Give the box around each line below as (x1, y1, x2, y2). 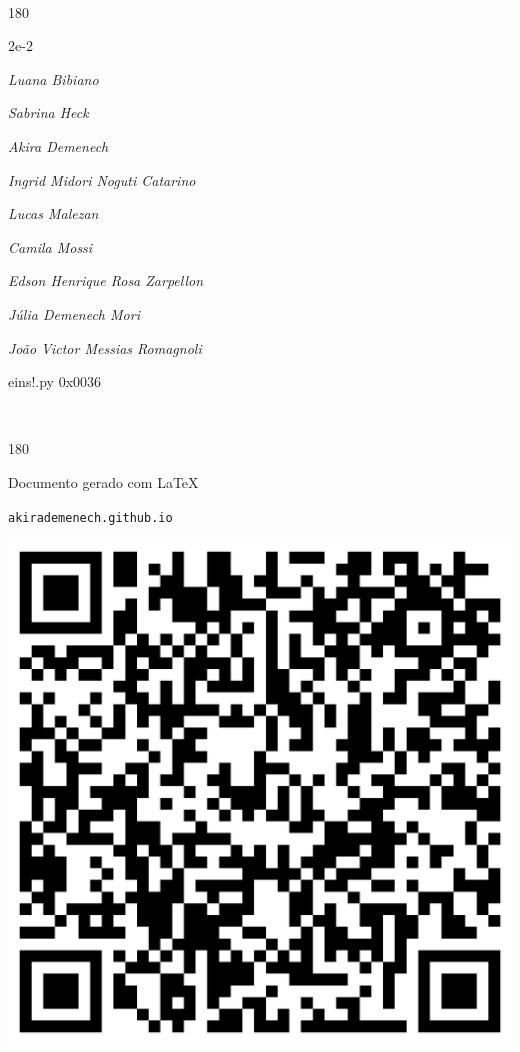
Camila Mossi (8, 236, 93, 257)
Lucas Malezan (8, 203, 99, 224)
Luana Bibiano (8, 68, 99, 89)
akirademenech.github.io (8, 510, 173, 525)
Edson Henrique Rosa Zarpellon (8, 270, 204, 291)
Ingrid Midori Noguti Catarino (8, 169, 196, 190)
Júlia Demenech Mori (8, 303, 140, 324)
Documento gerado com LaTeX (8, 471, 199, 492)
